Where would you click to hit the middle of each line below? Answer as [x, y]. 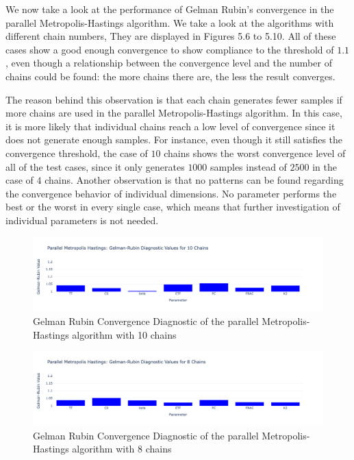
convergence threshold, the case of [77, 153]
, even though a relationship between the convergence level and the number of [169, 63]
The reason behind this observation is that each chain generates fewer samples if [174, 99]
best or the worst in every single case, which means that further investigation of [173, 207]
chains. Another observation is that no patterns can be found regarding [194, 180]
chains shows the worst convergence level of [255, 153]
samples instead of [249, 166]
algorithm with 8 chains [122, 449]
